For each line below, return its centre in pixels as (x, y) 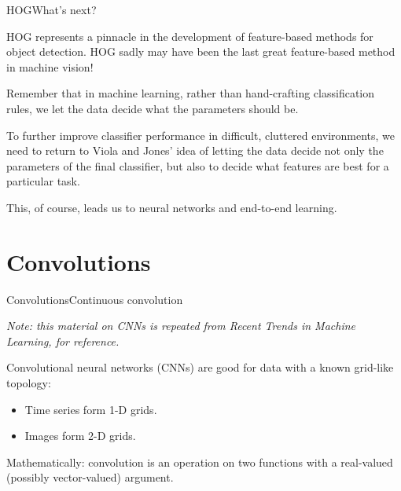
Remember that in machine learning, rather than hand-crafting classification (191, 93)
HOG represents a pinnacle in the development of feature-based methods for (190, 36)
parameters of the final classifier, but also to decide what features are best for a (198, 165)
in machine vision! (50, 66)
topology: (29, 383)
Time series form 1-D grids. (91, 409)
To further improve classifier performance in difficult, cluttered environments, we (201, 135)
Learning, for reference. (63, 341)
